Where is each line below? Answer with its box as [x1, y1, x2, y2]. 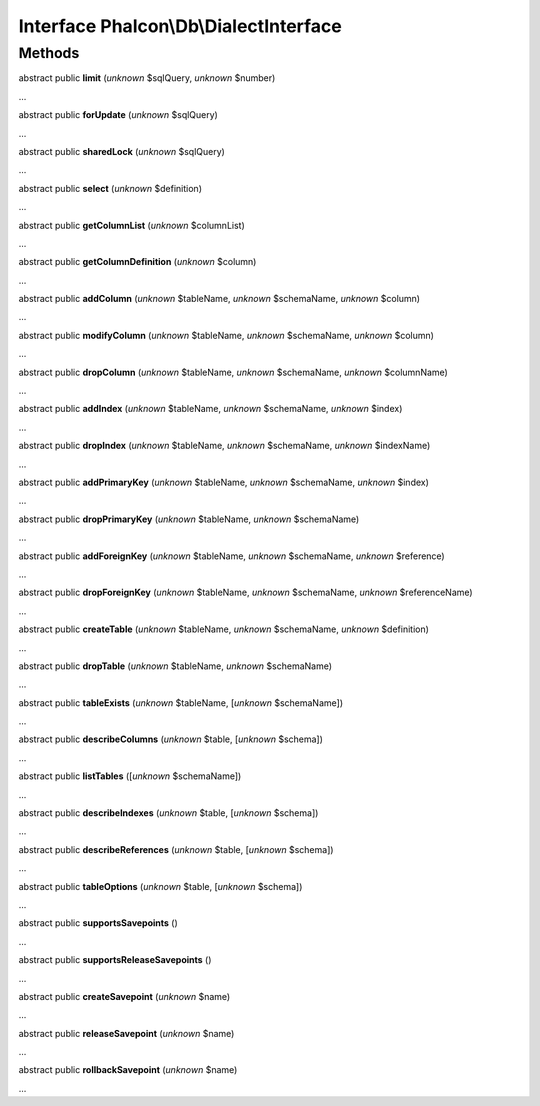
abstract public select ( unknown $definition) [18, 182, 202, 194]
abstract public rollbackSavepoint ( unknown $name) [18, 1064, 238, 1076]
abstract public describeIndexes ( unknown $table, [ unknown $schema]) [18, 807, 319, 819]
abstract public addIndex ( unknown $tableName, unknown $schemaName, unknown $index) [18, 403, 403, 415]
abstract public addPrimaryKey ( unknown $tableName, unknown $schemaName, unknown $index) [18, 476, 430, 488]
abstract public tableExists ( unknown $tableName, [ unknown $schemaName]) [18, 696, 344, 709]
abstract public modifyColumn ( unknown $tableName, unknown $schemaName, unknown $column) [18, 329, 435, 341]
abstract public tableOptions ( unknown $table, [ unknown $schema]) [18, 880, 303, 892]
